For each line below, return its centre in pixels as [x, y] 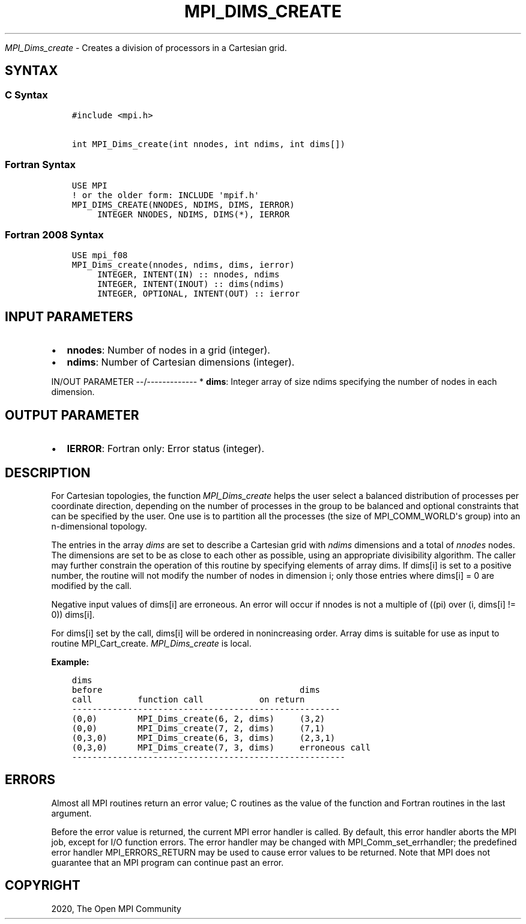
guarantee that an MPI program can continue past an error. [168, 862]
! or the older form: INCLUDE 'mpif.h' [165, 195]
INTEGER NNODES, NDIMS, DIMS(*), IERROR [193, 214]
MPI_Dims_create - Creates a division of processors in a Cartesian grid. [146, 47]
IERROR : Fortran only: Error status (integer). [165, 449]
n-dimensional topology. [99, 526]
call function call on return [188, 699]
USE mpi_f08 [100, 255]
